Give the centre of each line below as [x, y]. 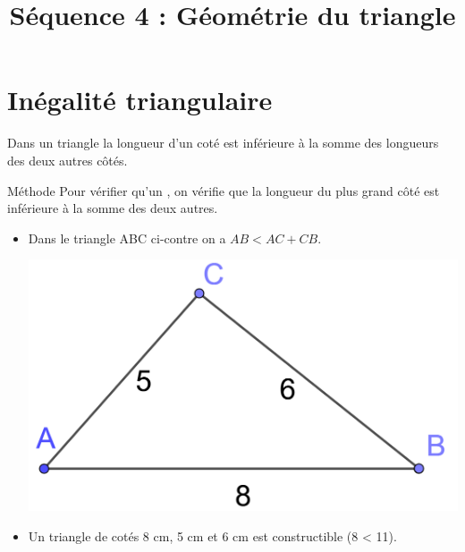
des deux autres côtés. [68, 160]
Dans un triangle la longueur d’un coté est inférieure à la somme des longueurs [223, 143]
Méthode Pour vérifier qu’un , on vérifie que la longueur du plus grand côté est [224, 190]
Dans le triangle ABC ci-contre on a [127, 238]
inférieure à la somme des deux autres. [113, 208]
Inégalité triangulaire [140, 100]
